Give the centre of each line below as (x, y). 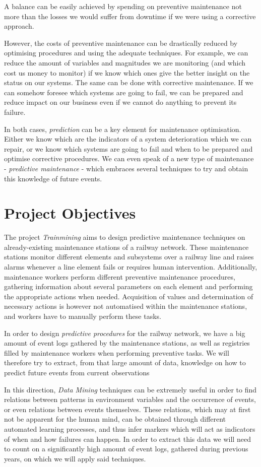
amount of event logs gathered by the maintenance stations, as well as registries (127, 343)
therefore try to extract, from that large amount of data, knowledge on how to (125, 362)
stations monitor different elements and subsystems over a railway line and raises (129, 257)
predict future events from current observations (77, 372)
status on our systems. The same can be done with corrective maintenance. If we (129, 82)
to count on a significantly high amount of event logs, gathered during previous (126, 449)
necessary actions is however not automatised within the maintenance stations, (126, 306)
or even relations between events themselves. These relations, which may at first (127, 409)
